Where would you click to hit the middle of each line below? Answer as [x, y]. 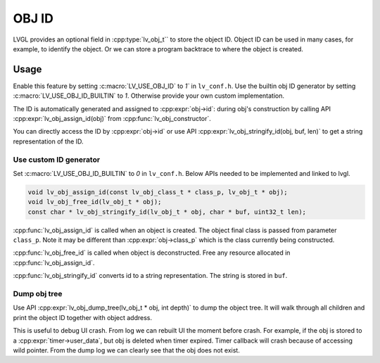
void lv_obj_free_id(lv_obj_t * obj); [95, 202]
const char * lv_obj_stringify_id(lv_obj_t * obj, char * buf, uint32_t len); [167, 212]
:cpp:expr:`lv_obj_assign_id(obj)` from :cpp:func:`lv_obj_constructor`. [112, 119]
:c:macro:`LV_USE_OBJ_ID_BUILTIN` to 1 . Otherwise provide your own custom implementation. [149, 96]
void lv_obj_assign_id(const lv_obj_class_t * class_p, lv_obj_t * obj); [158, 192]
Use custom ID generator [57, 160]
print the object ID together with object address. [83, 317]
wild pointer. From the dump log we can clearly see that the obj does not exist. [127, 350]
